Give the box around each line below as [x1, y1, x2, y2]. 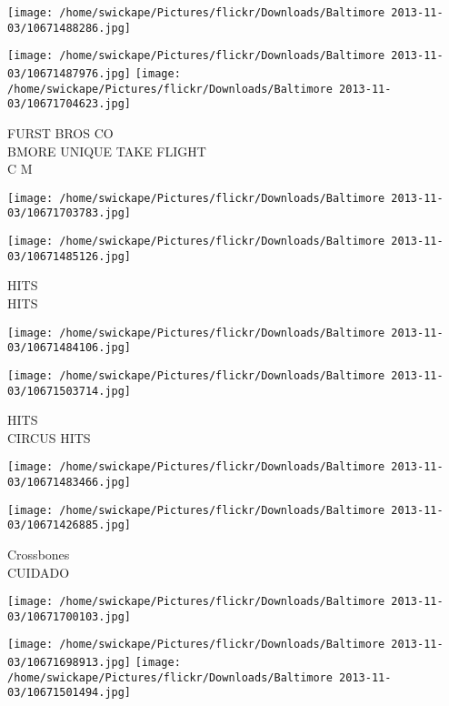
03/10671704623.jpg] [7, 97, 132, 111]
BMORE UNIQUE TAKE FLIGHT [7, 141, 206, 160]
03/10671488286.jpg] [7, 21, 132, 35]
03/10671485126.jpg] [7, 249, 132, 263]
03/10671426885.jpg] [7, 519, 132, 532]
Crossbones [7, 544, 70, 563]
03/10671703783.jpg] [7, 207, 132, 220]
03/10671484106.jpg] [7, 341, 132, 355]
